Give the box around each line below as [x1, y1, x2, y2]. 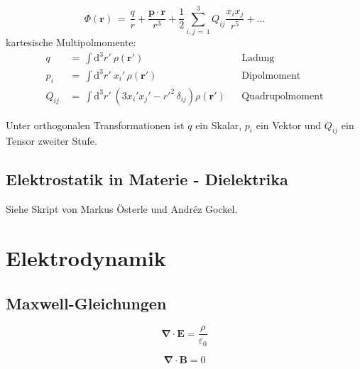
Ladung [241, 53, 275, 64]
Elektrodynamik [6, 243, 166, 272]
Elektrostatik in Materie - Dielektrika [6, 168, 288, 190]
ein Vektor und [256, 117, 322, 132]
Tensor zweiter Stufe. [6, 133, 97, 148]
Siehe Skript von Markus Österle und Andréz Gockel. [6, 202, 238, 216]
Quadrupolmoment [241, 91, 324, 101]
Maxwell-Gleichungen [6, 292, 167, 314]
